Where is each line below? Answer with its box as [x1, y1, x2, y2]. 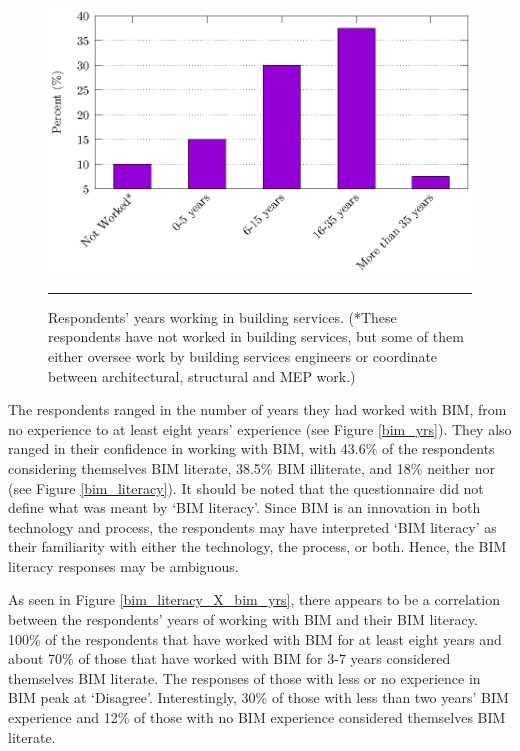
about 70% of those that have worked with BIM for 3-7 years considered [8, 648, 451, 669]
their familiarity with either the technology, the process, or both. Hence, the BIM [8, 536, 507, 557]
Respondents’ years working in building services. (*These [48, 306, 397, 327]
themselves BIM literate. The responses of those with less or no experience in [8, 667, 481, 688]
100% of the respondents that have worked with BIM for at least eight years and [8, 628, 502, 649]
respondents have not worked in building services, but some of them [48, 326, 464, 347]
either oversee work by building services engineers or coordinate [48, 345, 438, 366]
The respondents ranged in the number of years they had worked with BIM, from [8, 399, 507, 420]
